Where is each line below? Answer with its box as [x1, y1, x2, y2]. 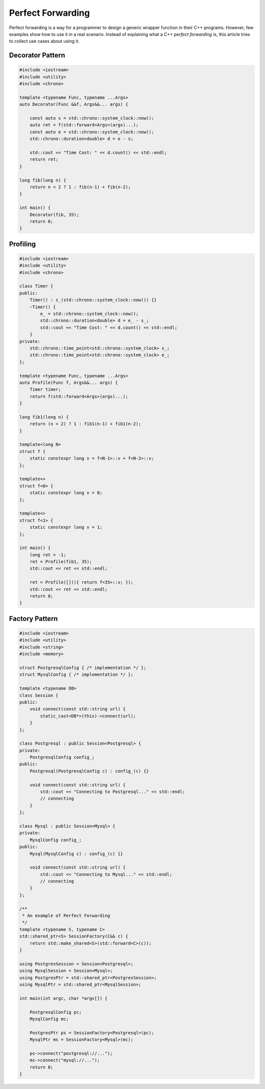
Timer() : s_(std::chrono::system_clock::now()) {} [29, 297, 157, 303]
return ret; [29, 156, 59, 162]
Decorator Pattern [9, 51, 66, 60]
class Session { [19, 692, 59, 698]
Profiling [9, 240, 36, 248]
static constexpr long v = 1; [29, 525, 103, 530]
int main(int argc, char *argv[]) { [19, 996, 108, 1001]
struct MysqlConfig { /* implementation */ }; [19, 672, 133, 678]
